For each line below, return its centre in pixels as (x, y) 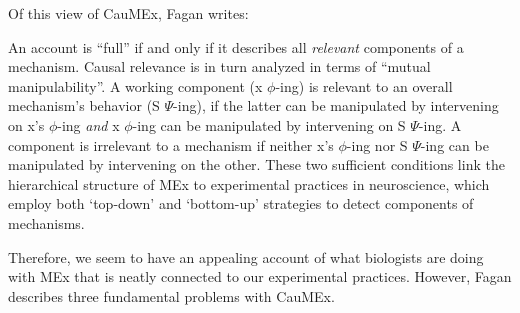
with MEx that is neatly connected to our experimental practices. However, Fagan (260, 276)
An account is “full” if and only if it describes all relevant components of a (236, 46)
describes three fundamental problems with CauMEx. (171, 295)
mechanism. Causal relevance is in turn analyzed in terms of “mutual (219, 66)
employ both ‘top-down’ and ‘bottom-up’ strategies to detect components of (241, 203)
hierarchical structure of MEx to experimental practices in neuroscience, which (249, 183)
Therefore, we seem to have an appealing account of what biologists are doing (246, 256)
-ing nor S (377, 144)
